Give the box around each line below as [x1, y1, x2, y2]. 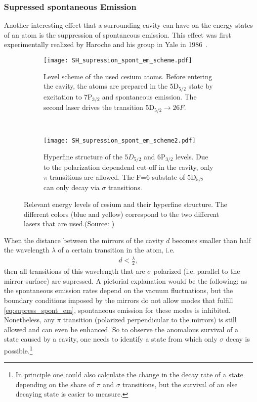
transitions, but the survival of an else [122, 379, 238, 389]
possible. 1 [4, 344, 33, 355]
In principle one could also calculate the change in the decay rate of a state [15, 369, 244, 380]
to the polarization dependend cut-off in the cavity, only [43, 162, 214, 172]
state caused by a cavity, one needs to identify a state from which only [4, 334, 217, 344]
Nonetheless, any [4, 314, 55, 325]
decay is [225, 334, 250, 344]
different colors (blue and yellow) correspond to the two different [24, 208, 219, 219]
